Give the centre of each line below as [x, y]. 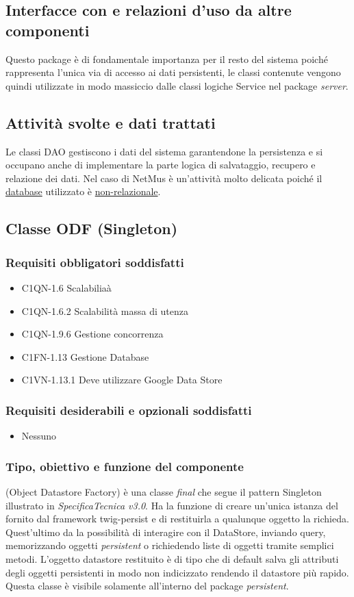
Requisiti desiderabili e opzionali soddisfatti [129, 410]
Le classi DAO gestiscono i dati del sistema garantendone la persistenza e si [164, 151]
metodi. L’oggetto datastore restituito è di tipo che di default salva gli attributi [172, 558]
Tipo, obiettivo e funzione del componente [125, 466]
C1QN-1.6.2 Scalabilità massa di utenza [105, 310]
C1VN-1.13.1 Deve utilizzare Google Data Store [122, 380]
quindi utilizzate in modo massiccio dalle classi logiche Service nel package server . [177, 85]
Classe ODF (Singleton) [92, 228]
